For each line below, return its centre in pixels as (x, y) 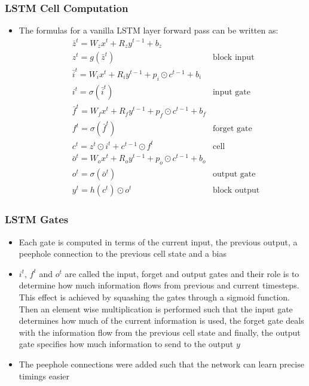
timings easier (44, 376)
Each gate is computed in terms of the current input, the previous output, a (158, 241)
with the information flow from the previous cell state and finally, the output (160, 332)
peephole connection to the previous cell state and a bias (123, 253)
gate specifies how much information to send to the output (126, 344)
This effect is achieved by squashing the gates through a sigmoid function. (154, 297)
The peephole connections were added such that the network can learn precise (161, 364)
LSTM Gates (37, 219)
